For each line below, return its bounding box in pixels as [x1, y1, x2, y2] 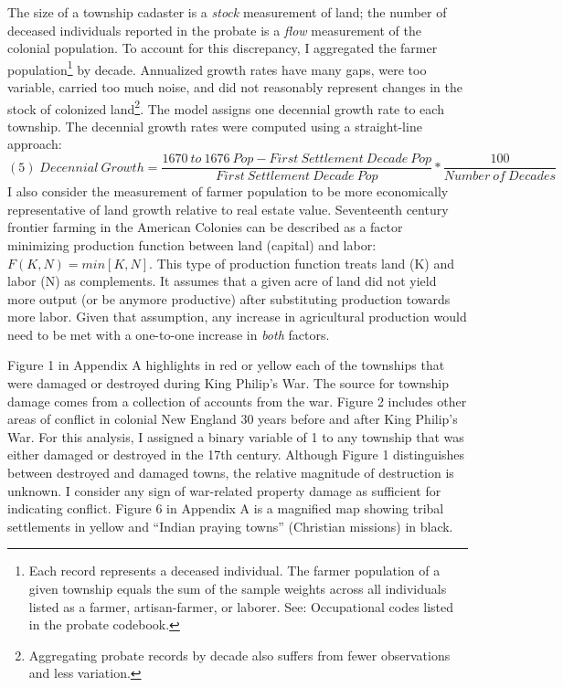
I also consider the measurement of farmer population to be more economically [7, 182, 449, 201]
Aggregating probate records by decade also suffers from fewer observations [28, 645, 451, 664]
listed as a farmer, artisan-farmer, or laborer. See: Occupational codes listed [28, 597, 454, 616]
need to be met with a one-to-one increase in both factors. [7, 324, 330, 343]
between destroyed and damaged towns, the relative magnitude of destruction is [7, 463, 454, 482]
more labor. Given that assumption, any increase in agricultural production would [7, 307, 467, 326]
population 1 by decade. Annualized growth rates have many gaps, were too [7, 57, 427, 79]
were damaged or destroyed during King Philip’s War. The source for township [7, 374, 450, 393]
